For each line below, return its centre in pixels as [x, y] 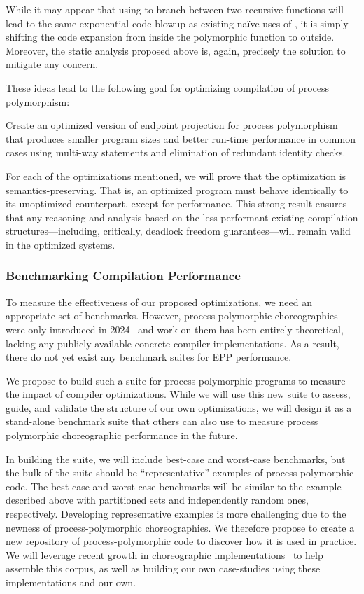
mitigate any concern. [52, 64]
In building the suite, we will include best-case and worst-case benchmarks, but [176, 458]
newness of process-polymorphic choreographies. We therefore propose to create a [180, 527]
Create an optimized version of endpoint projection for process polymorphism [172, 125]
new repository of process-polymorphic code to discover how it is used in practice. [181, 541]
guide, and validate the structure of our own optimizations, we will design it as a [179, 407]
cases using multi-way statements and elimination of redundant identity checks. [176, 152]
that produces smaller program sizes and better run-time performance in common [181, 138]
